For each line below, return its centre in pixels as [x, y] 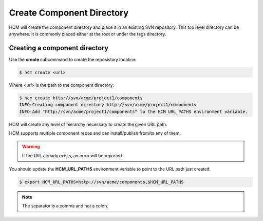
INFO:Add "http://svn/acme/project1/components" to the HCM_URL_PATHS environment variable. [133, 111]
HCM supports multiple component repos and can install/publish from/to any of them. [95, 133]
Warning [31, 147]
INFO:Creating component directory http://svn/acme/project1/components [108, 105]
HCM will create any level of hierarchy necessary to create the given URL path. [88, 124]
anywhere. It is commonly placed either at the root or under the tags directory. [88, 34]
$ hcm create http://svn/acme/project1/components [81, 98]
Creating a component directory [59, 48]
